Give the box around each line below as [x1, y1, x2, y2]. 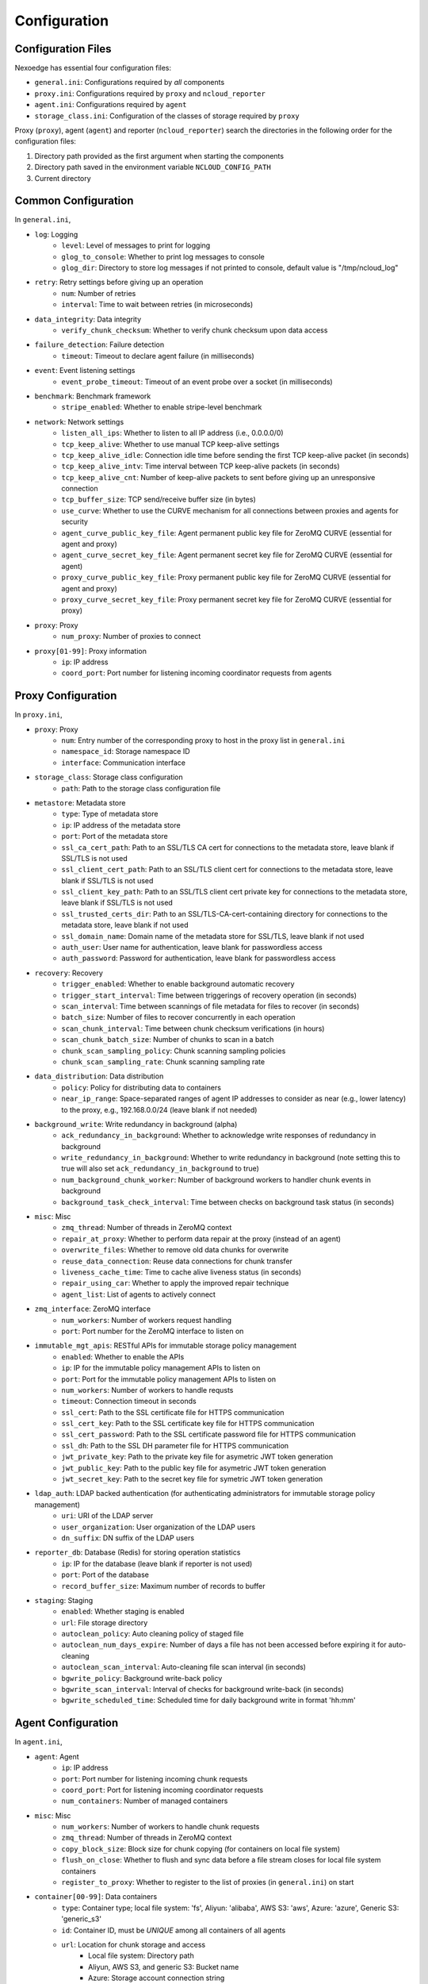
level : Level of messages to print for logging [61, 240, 211, 250]
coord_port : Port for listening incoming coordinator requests [61, 1785, 264, 1794]
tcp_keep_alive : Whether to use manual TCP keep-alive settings [61, 439, 280, 448]
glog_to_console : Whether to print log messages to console [61, 252, 266, 261]
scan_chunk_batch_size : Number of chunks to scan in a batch [61, 1035, 274, 1044]
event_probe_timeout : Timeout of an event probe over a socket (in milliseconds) [61, 377, 333, 386]
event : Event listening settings [34, 366, 136, 375]
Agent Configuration [14, 1717, 119, 1730]
